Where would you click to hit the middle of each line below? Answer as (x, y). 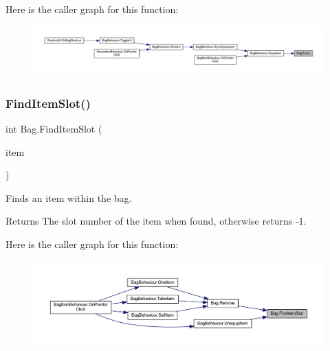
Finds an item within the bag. (69, 197)
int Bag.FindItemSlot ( (54, 129)
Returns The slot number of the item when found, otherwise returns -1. (156, 221)
